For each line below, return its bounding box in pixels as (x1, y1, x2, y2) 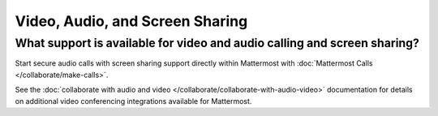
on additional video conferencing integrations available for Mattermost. (15, 96, 252, 105)
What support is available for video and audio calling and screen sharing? (15, 36, 419, 50)
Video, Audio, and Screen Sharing (15, 12, 248, 30)
